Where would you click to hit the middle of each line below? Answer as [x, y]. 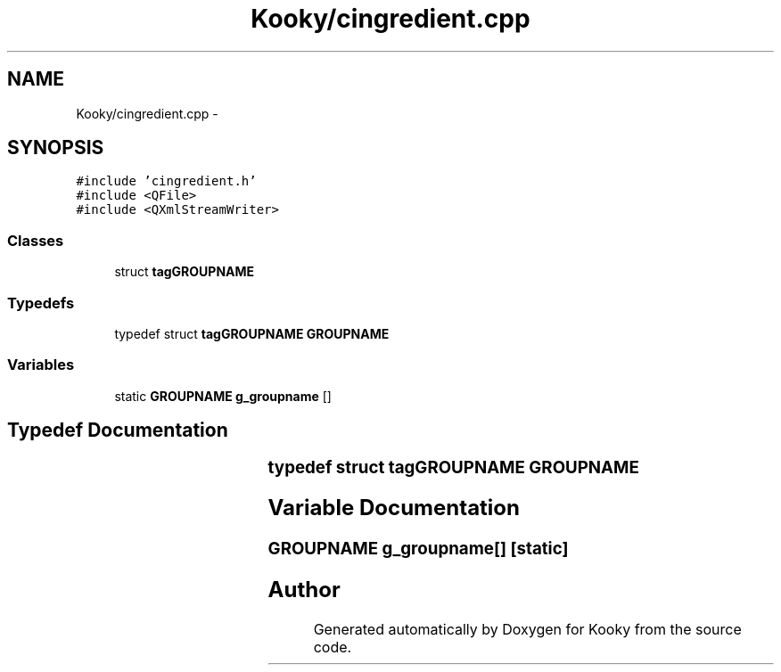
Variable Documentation [394, 508]
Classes [36, 240]
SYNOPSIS [56, 148]
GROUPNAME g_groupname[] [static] [418, 549]
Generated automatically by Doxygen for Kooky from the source [527, 630]
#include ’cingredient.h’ [166, 181]
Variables [41, 365]
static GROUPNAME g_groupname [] [223, 396]
